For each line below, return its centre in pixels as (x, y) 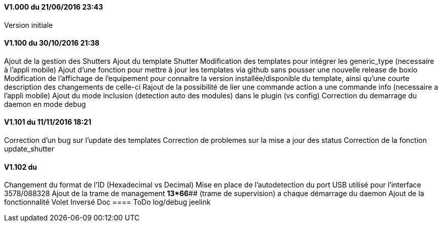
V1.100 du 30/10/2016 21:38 (52, 43)
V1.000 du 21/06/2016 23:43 (54, 7)
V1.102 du (21, 167)
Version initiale (29, 25)
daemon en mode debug (45, 104)
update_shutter (29, 149)
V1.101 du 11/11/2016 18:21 (48, 122)
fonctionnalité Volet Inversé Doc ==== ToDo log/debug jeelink (107, 202)
